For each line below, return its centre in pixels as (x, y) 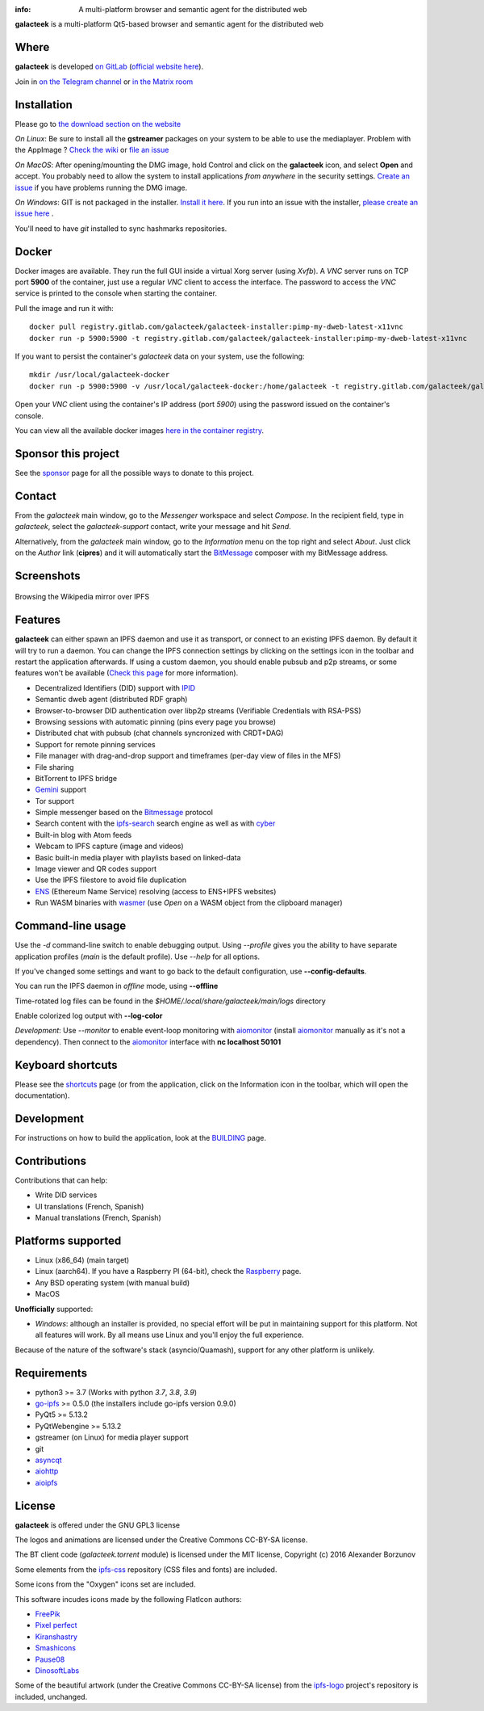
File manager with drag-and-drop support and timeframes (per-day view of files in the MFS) (188, 756)
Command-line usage (71, 926)
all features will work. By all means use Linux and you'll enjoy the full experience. (169, 1335)
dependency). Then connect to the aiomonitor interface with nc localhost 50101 (148, 1041)
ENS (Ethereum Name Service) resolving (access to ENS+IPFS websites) (156, 891)
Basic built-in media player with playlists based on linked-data (138, 857)
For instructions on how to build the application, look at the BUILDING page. (140, 1138)
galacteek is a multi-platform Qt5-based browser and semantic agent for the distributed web (169, 24)
